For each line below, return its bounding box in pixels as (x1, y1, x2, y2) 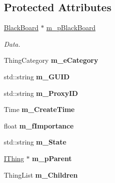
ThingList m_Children (4, 169, 78, 180)
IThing (4, 153, 24, 163)
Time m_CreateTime (4, 104, 75, 114)
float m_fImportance (4, 120, 74, 130)
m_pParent (32, 153, 72, 163)
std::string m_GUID (4, 71, 70, 81)
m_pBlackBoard (46, 22, 96, 33)
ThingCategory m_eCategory (4, 55, 99, 65)
